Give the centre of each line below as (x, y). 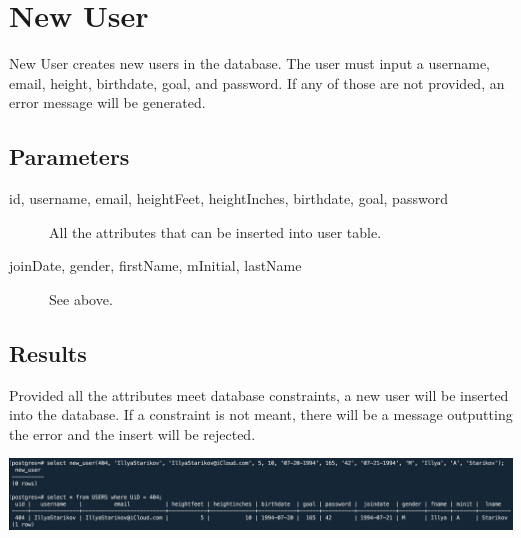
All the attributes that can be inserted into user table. (215, 231)
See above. (81, 298)
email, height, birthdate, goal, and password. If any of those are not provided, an (257, 82)
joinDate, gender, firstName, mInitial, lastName (155, 265)
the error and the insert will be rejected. (132, 433)
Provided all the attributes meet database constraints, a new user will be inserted (259, 394)
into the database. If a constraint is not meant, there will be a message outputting (261, 414)
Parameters (69, 156)
